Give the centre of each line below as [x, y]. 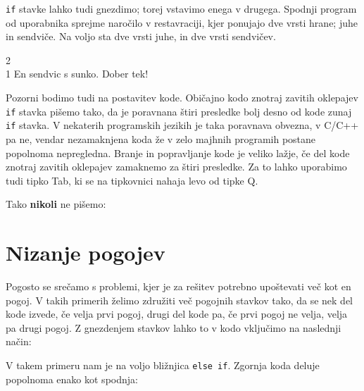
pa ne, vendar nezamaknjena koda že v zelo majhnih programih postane [161, 138]
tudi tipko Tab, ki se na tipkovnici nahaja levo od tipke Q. [132, 180]
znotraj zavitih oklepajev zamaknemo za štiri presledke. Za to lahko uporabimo [176, 167]
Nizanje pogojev [86, 253]
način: [19, 341]
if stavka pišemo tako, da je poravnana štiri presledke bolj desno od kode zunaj [179, 111]
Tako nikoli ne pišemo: [56, 204]
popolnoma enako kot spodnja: [72, 379]
